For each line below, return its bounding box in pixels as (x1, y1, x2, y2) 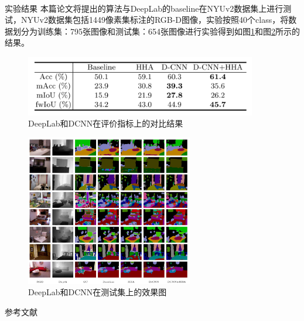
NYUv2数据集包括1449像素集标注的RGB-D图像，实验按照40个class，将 (21, 13, 289, 26)
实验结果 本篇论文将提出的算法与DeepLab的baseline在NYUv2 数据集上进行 (5, 2, 283, 14)
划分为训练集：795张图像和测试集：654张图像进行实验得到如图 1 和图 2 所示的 (12, 25, 300, 37)
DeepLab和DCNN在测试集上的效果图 (28, 286, 167, 298)
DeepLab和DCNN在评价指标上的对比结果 (28, 117, 183, 129)
